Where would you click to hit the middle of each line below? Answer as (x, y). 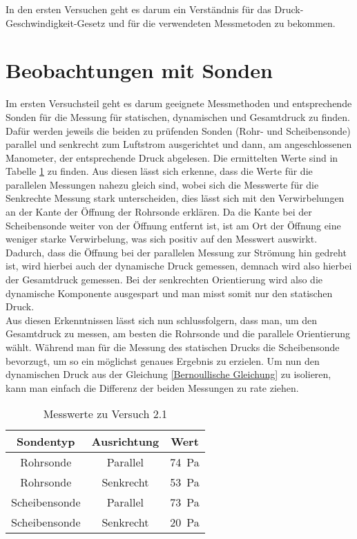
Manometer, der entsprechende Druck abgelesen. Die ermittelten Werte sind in (172, 157)
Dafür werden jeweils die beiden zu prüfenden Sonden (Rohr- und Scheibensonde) (178, 130)
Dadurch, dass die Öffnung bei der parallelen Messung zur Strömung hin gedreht (176, 252)
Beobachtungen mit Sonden (139, 70)
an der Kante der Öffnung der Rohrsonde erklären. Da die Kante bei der (159, 212)
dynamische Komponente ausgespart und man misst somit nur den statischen (169, 293)
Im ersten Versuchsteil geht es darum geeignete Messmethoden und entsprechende (179, 103)
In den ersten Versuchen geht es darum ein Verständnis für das (138, 9)
